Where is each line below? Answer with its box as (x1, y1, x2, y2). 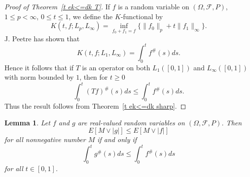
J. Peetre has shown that (4, 33, 80, 43)
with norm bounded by (4, 72, 74, 82)
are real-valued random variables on (77, 117, 185, 127)
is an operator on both (82, 62, 150, 72)
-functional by (120, 11, 163, 21)
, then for (79, 72, 108, 82)
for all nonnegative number (4, 134, 86, 145)
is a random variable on (118, 1, 189, 11)
